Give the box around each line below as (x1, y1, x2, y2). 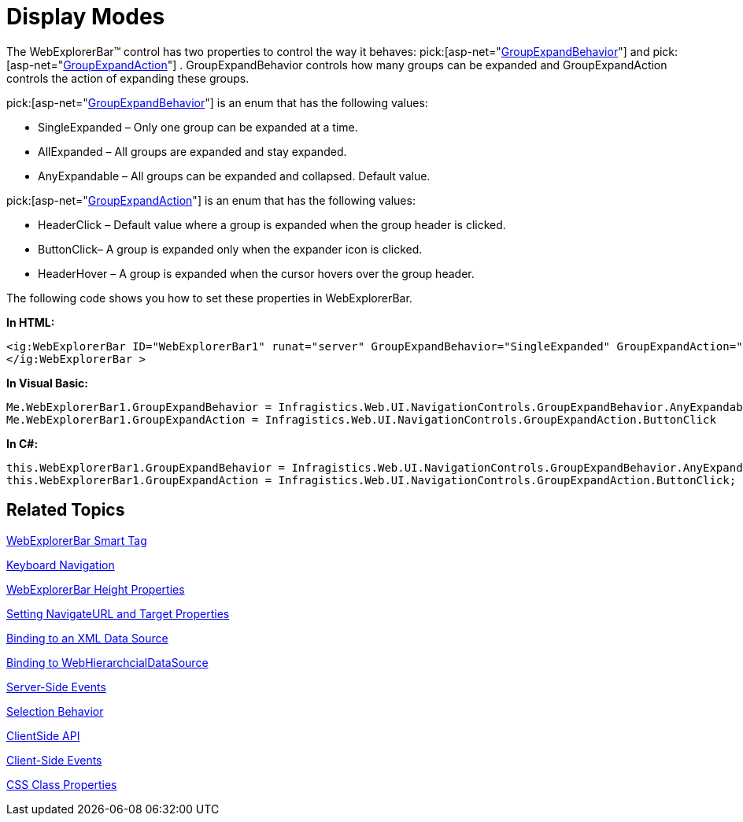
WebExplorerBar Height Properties (6, 582, 185, 596)
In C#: (6, 436, 39, 450)
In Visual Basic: (6, 376, 88, 390)
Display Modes (6, 3, 165, 30)
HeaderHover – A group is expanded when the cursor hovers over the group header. (38, 266, 475, 280)
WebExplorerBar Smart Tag (6, 533, 147, 547)
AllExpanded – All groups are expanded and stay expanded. (38, 144, 347, 158)
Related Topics (6, 500, 125, 520)
